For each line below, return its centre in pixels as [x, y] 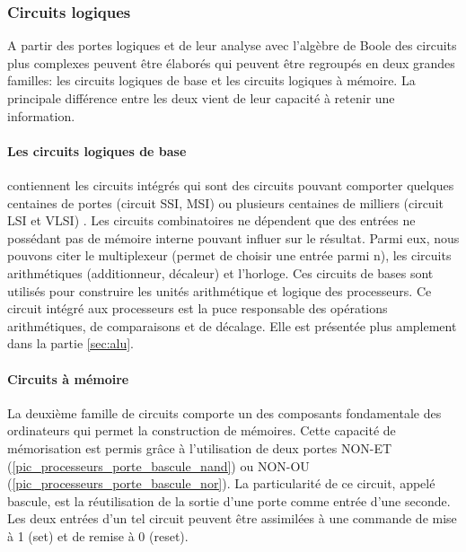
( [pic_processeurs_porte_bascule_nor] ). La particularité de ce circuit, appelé [221, 483]
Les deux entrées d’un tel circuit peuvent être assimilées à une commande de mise [232, 518]
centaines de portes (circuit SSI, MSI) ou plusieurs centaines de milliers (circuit [225, 202]
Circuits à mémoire [68, 378]
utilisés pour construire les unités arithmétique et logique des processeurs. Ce [220, 290]
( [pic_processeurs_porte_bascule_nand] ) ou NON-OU [158, 465]
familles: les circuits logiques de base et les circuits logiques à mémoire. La [211, 80]
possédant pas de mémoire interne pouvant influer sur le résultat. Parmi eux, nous [233, 237]
